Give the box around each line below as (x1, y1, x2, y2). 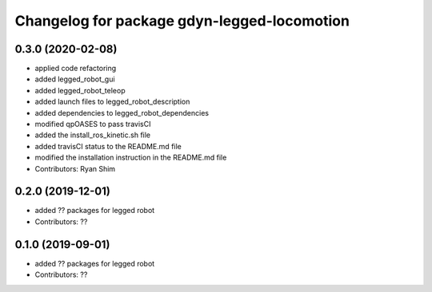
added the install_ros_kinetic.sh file (34, 130, 151, 140)
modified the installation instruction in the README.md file (34, 152, 227, 163)
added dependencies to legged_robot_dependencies (34, 108, 210, 117)
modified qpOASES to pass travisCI (34, 120, 151, 129)
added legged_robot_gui (34, 74, 115, 84)
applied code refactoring (34, 64, 117, 73)
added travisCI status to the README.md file (34, 141, 182, 151)
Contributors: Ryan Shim (34, 164, 116, 173)
